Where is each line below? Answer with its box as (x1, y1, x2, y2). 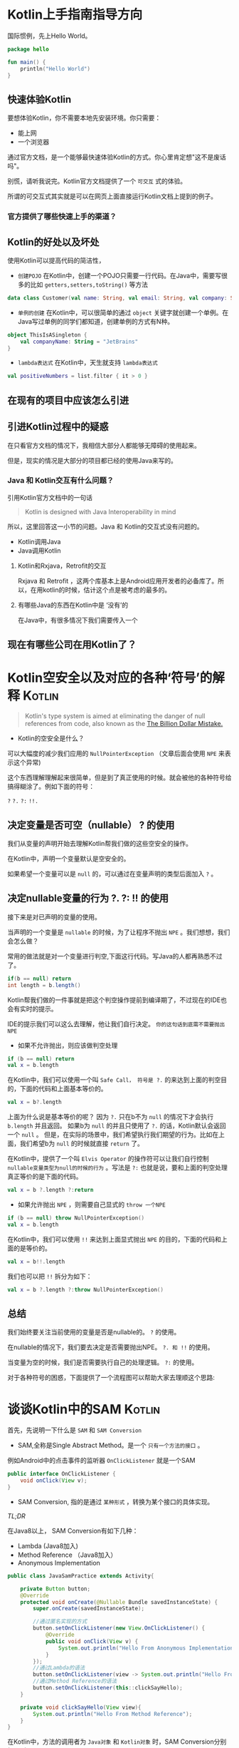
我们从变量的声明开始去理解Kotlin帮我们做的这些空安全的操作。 (7, 839, 192, 847)
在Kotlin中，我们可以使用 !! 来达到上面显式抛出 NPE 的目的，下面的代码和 (7, 1235, 222, 1243)
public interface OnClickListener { (7, 1471, 116, 1478)
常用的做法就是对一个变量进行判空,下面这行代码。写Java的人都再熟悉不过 (7, 951, 223, 960)
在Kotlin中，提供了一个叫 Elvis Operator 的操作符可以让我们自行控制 (7, 1155, 209, 1163)
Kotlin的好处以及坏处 (7, 236, 100, 248)
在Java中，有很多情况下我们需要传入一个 (17, 615, 139, 624)
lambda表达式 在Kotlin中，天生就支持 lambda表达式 (17, 358, 158, 367)
